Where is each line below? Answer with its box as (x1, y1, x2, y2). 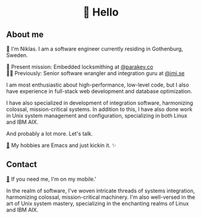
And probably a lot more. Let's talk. (6, 130, 93, 137)
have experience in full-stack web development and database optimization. (6, 88, 193, 95)
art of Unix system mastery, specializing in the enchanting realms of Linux (6, 199, 189, 207)
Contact (6, 159, 37, 170)
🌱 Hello (83, 5, 119, 19)
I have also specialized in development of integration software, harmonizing (6, 99, 193, 106)
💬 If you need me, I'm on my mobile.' (6, 175, 97, 183)
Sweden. (6, 52, 28, 59)
